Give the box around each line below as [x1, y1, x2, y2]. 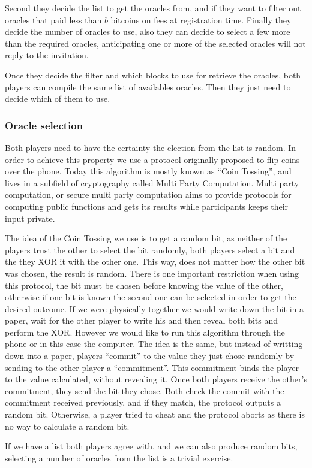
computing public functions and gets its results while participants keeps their [5, 200, 289, 212]
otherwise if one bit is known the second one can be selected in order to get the [5, 291, 296, 303]
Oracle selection [5, 117, 83, 132]
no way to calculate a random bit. [5, 419, 130, 432]
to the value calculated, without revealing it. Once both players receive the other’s [5, 373, 307, 385]
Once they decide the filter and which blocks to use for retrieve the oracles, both [5, 68, 301, 81]
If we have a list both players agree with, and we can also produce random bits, [5, 440, 298, 452]
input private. [5, 212, 55, 224]
